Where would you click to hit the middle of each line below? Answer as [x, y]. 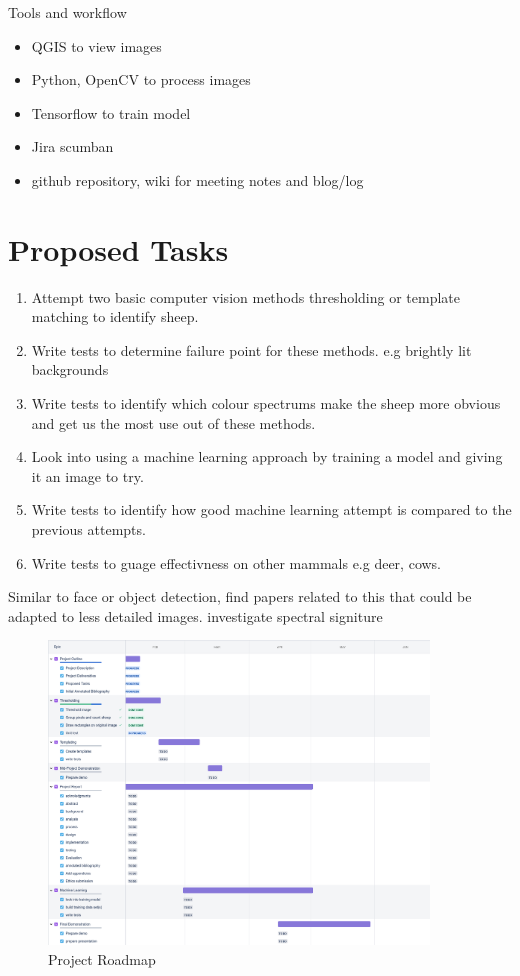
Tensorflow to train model [111, 112]
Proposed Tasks [118, 248]
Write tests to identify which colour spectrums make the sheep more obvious [266, 403]
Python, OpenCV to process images [141, 79]
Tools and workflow [67, 12]
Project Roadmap [102, 958]
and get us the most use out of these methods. [173, 422]
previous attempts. [88, 529]
